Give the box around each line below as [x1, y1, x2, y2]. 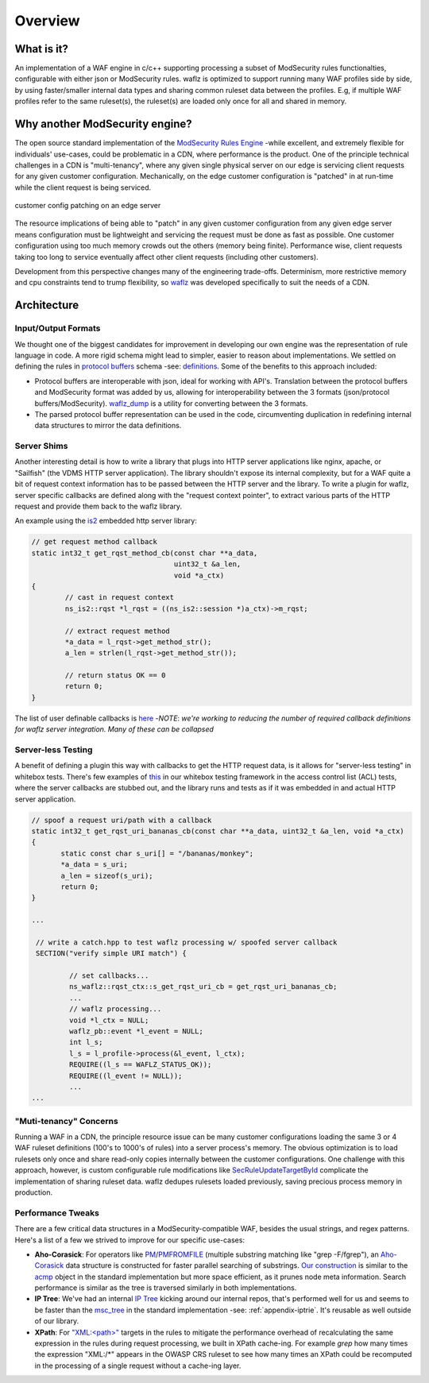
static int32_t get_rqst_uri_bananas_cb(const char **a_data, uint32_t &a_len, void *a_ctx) [31, 826, 404, 836]
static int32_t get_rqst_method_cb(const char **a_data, [31, 548, 258, 558]
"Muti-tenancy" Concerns [14, 1115, 118, 1126]
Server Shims [14, 441, 68, 452]
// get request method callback [31, 537, 158, 547]
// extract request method [64, 626, 170, 635]
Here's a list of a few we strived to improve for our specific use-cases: [14, 1235, 245, 1245]
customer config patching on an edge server [14, 201, 161, 211]
